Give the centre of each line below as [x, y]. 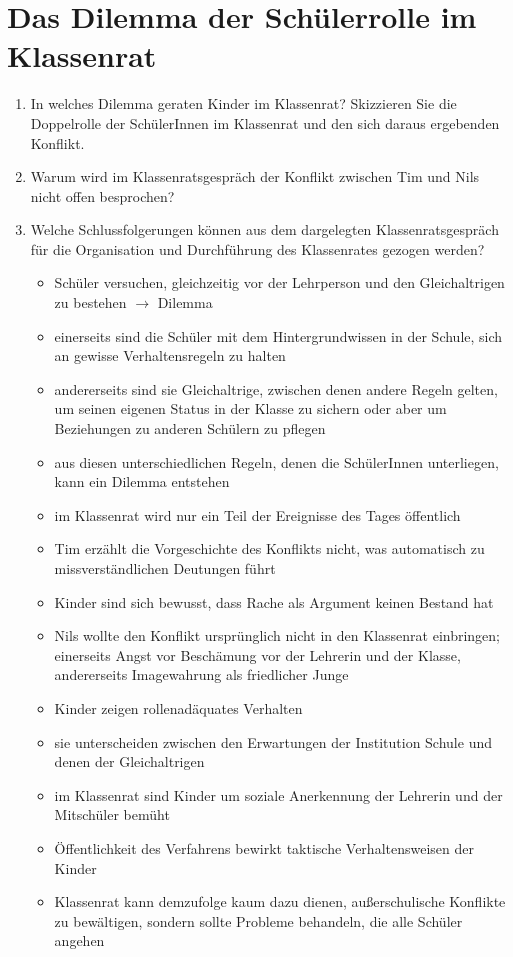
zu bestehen [90, 302]
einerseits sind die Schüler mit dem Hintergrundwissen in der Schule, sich [278, 335]
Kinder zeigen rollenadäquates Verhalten [178, 707]
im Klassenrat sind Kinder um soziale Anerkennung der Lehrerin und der [278, 794]
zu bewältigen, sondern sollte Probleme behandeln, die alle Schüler [258, 920]
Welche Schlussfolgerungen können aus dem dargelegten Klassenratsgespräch [264, 229]
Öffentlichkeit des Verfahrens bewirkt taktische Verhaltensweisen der [264, 847]
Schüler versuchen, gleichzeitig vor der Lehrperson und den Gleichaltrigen [279, 282]
